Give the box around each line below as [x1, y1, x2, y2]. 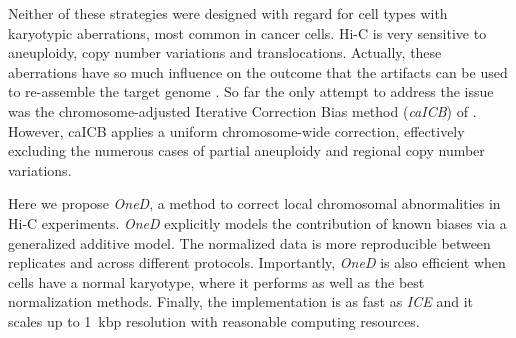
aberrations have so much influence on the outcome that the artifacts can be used [8, 61, 508, 82]
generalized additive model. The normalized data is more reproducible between [8, 232, 491, 253]
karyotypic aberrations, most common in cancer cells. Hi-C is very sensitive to [8, 22, 487, 43]
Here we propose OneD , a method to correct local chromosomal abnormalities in [8, 193, 501, 214]
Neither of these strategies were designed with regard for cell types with [8, 3, 448, 23]
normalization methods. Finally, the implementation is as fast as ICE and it [8, 291, 474, 312]
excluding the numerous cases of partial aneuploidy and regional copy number [8, 140, 485, 161]
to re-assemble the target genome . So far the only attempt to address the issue [8, 81, 494, 102]
